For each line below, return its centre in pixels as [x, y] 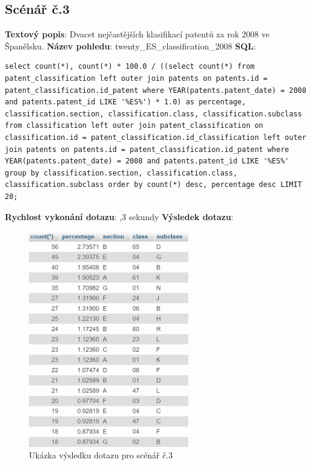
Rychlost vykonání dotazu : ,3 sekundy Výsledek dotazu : [119, 216]
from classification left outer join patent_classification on [134, 126]
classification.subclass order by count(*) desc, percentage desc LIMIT [153, 185]
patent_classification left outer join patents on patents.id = [136, 78]
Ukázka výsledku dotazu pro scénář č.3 [101, 455]
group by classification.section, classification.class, [121, 173]
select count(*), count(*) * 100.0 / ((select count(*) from [130, 67]
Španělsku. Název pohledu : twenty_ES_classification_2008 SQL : [131, 46]
